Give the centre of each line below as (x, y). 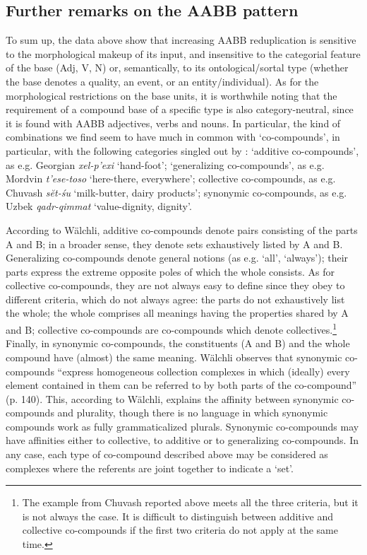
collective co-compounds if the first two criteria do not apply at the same (180, 530)
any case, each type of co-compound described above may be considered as (167, 454)
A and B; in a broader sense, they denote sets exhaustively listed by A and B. (174, 244)
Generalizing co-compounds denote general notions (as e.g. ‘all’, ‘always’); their (177, 258)
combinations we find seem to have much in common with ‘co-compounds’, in (173, 137)
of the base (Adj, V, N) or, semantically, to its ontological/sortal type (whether (177, 68)
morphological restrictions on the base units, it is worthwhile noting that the (172, 95)
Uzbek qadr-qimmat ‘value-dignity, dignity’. (99, 206)
